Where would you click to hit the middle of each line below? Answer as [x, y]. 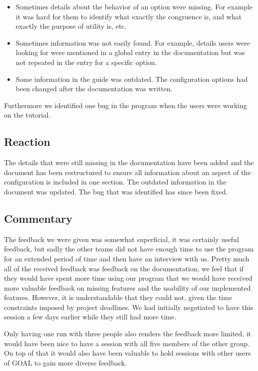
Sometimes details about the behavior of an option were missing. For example [134, 6]
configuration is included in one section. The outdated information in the [115, 182]
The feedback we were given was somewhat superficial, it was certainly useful [122, 239]
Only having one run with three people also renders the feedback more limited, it [128, 334]
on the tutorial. [27, 115]
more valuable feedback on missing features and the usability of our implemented [128, 287]
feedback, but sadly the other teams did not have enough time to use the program [129, 249]
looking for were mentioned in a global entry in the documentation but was [130, 52]
